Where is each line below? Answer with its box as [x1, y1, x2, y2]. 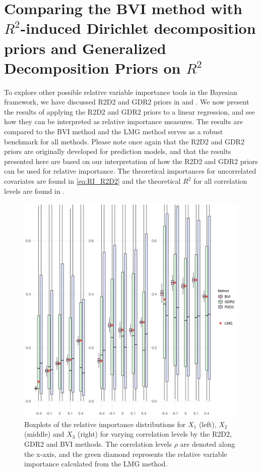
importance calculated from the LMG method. [24, 458, 168, 469]
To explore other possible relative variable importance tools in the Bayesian [4, 86, 237, 97]
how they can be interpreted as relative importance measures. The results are [4, 116, 243, 127]
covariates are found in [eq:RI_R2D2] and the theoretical [4, 176, 181, 186]
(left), [199, 418, 217, 429]
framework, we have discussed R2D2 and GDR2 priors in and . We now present [4, 96, 249, 107]
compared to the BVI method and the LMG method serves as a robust [4, 126, 223, 137]
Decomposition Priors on [4, 57, 181, 78]
